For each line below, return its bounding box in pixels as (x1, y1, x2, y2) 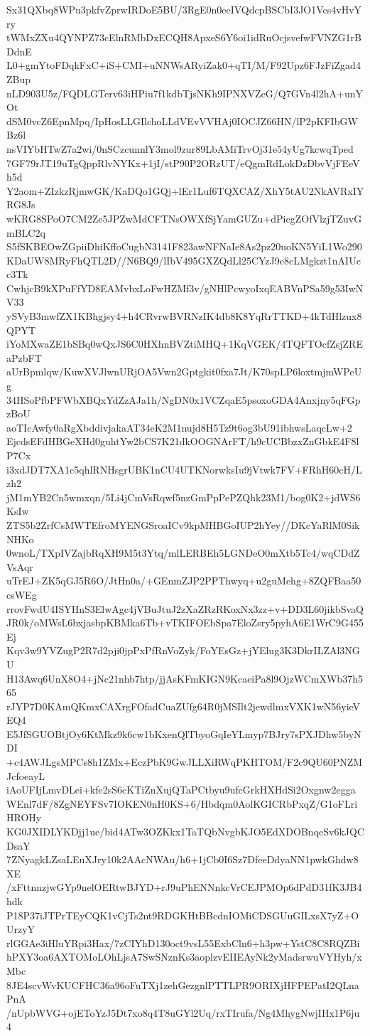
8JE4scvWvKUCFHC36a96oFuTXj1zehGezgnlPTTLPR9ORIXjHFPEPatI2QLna (6, 977, 359, 992)
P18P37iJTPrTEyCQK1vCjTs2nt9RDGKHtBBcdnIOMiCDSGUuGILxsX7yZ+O (6, 907, 359, 922)
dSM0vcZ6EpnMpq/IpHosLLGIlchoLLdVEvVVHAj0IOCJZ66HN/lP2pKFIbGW (6, 113, 358, 128)
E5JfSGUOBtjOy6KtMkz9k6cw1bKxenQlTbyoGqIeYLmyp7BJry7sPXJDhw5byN (6, 726, 361, 741)
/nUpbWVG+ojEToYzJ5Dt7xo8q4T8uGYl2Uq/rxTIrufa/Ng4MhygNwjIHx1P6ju (6, 1005, 360, 1020)
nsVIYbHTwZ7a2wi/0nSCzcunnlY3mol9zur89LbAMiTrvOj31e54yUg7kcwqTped (6, 141, 354, 156)
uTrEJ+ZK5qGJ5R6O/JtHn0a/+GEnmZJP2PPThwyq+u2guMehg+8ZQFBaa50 (6, 573, 361, 588)
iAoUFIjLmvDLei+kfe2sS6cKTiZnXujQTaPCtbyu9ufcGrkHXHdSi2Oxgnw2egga (6, 782, 356, 797)
